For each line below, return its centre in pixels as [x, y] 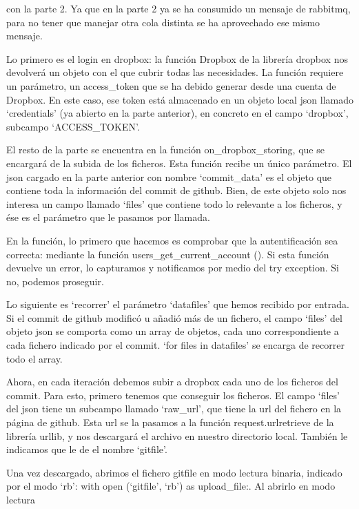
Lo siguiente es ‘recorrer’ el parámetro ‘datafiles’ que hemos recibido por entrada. [178, 304]
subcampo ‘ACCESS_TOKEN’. [73, 126]
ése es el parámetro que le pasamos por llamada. [108, 217]
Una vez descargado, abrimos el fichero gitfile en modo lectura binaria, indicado [174, 472]
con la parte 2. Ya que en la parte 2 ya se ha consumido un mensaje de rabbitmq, [178, 8]
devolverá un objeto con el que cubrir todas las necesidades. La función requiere [175, 72]
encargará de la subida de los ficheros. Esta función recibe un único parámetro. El [179, 163]
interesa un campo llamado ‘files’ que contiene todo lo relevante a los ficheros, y [174, 203]
